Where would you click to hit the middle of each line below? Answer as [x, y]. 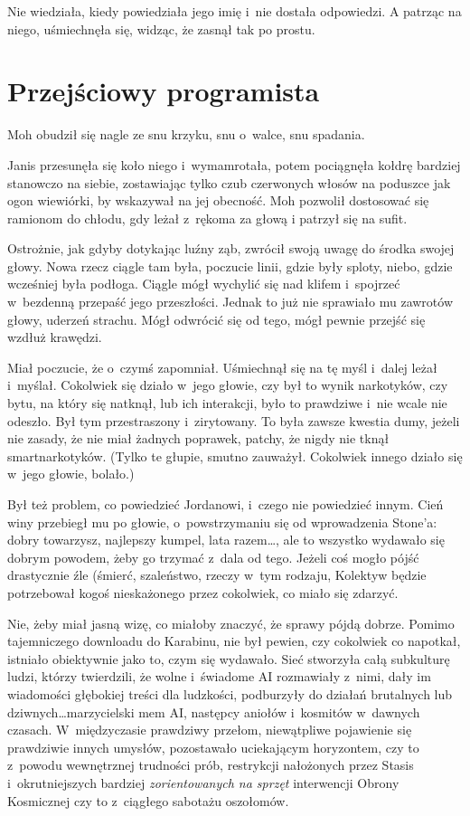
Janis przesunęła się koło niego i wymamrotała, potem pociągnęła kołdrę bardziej [234, 164]
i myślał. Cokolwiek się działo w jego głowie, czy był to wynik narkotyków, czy [228, 385]
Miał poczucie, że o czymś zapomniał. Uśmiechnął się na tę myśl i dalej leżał [222, 367]
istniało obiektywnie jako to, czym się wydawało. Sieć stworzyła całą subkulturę [229, 658]
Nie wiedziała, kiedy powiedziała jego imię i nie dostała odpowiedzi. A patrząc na [235, 11]
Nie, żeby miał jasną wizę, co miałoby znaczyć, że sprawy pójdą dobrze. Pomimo [231, 623]
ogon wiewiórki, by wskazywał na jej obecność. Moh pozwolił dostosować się [218, 200]
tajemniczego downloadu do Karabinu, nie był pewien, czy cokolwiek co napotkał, [234, 641]
